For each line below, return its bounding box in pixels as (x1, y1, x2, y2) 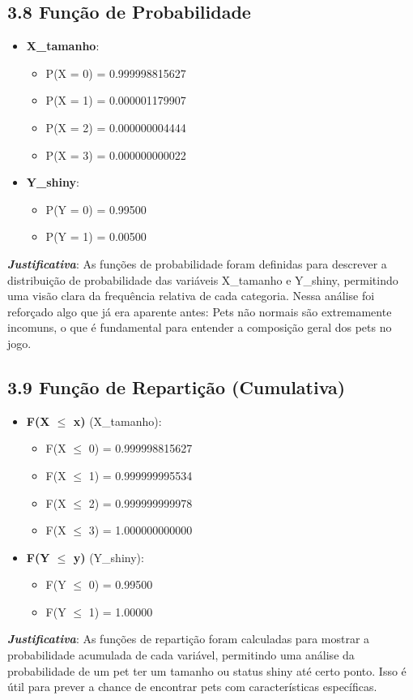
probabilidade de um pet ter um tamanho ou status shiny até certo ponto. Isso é (7, 662, 407, 679)
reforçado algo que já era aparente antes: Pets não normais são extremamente (7, 303, 392, 320)
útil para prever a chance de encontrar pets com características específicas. (7, 678, 377, 695)
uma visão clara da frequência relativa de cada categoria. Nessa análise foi (7, 287, 375, 304)
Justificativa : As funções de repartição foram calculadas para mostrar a (7, 630, 370, 647)
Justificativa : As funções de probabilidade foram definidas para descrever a (7, 255, 387, 272)
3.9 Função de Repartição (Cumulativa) (7, 374, 346, 399)
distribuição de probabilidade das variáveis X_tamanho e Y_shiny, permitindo (7, 271, 398, 288)
